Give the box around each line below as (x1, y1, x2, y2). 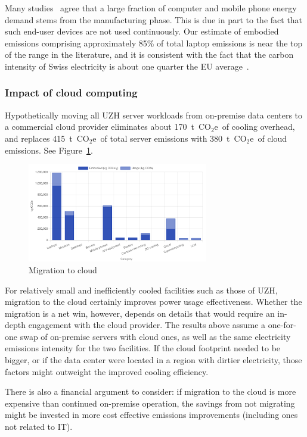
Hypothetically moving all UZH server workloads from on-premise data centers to (5, 108, 303, 121)
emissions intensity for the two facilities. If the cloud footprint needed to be (5, 342, 281, 354)
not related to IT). (5, 420, 73, 433)
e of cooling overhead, (214, 120, 295, 133)
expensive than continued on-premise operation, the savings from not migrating (5, 397, 295, 409)
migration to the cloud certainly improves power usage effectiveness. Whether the (5, 295, 302, 308)
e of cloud (250, 132, 287, 144)
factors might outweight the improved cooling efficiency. (5, 365, 209, 377)
